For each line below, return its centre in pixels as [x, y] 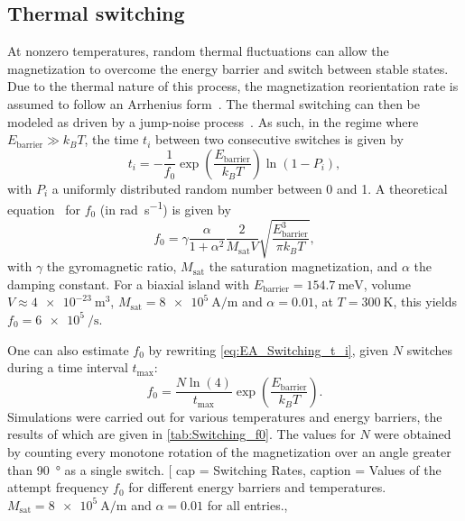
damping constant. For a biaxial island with [128, 283]
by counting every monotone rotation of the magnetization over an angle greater [229, 451]
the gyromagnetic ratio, [112, 266]
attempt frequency [58, 487]
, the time [112, 139]
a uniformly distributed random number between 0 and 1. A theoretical [250, 188]
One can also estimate [68, 349]
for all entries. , [247, 504]
